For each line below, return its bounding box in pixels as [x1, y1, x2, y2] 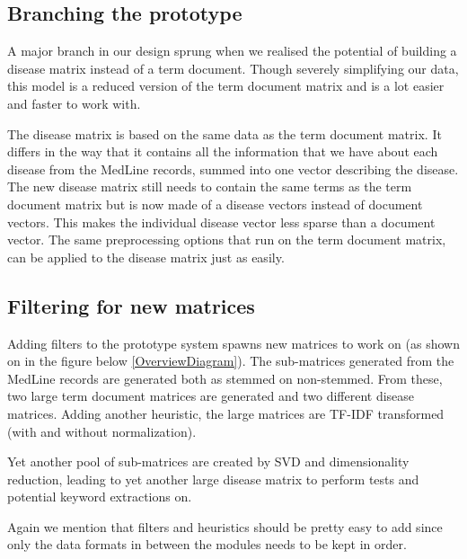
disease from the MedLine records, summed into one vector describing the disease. [7, 159, 459, 178]
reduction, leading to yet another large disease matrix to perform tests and [7, 469, 419, 488]
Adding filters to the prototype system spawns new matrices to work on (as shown [7, 333, 460, 352]
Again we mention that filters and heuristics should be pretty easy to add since [7, 517, 443, 536]
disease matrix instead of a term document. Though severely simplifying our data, [7, 58, 459, 77]
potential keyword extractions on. [7, 487, 192, 506]
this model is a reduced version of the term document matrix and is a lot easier [7, 76, 445, 95]
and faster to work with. [7, 93, 141, 112]
